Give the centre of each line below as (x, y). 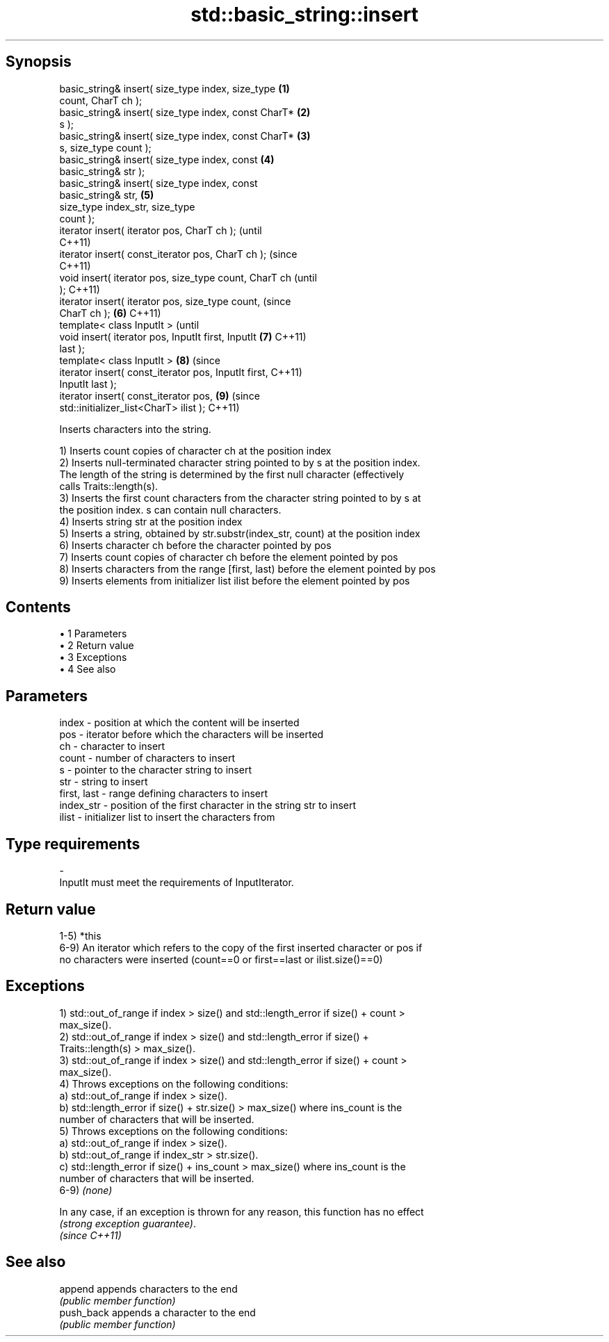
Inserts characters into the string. (135, 429)
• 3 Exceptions (93, 657)
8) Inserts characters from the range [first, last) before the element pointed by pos (247, 568)
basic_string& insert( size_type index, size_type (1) (174, 88)
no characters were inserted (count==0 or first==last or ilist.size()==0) (221, 959)
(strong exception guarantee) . (128, 1223)
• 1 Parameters (93, 634)
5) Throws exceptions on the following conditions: (173, 1131)
